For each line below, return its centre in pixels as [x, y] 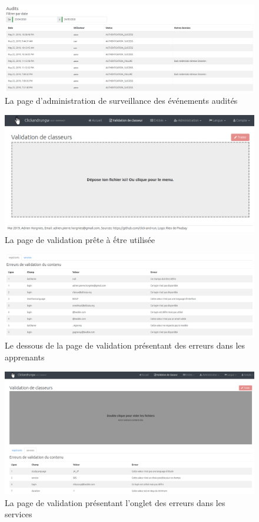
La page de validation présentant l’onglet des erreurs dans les [115, 502]
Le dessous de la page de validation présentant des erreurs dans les [125, 345]
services [19, 514]
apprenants [25, 357]
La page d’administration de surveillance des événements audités [121, 101]
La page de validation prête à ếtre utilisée [80, 240]
